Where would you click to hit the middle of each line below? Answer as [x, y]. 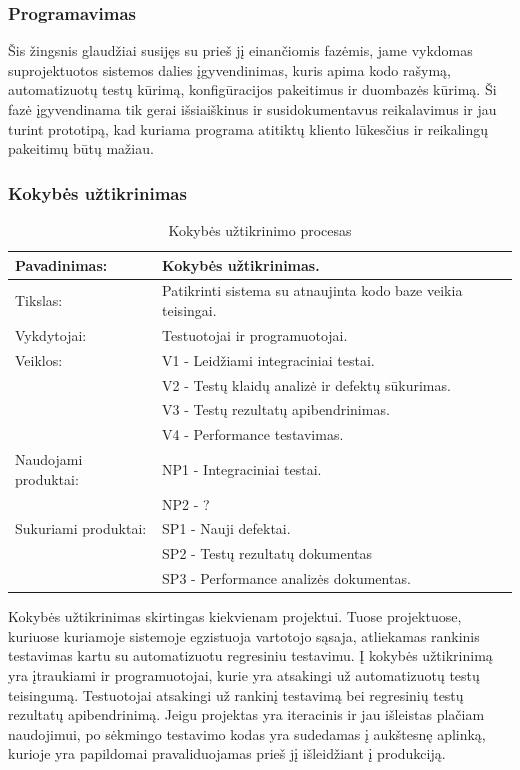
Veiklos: [39, 359]
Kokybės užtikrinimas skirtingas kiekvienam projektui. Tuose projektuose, [235, 616]
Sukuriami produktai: [81, 528]
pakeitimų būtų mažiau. [81, 148]
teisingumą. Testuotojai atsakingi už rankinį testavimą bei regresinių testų [236, 694]
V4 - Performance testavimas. [253, 434]
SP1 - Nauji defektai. [226, 528]
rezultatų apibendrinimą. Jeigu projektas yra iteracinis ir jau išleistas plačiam [246, 714]
